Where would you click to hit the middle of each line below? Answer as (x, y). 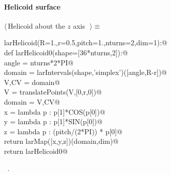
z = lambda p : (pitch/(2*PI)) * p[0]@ (63, 131)
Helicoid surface (32, 6)
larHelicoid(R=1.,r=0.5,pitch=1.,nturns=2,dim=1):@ (86, 42)
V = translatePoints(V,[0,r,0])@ (53, 92)
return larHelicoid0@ (36, 151)
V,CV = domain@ (32, 82)
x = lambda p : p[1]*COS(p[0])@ (55, 111)
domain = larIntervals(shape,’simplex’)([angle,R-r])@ (85, 72)
